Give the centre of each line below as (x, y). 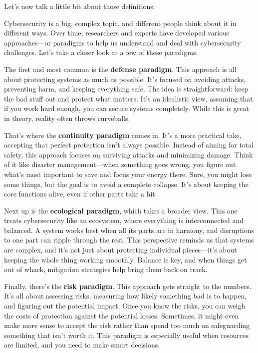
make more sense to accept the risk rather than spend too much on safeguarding (127, 325)
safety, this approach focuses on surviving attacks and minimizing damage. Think (129, 154)
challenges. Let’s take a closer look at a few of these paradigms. (101, 52)
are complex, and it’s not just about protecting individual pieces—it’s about (121, 250)
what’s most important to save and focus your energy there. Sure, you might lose (128, 174)
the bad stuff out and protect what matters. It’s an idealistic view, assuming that (129, 98)
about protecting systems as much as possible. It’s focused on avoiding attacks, (125, 79)
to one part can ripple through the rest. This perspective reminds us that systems (129, 240)
